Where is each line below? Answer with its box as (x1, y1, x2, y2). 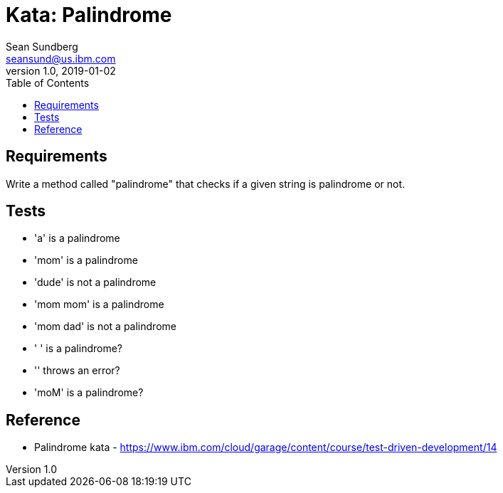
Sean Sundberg (6, 40, 78, 53)
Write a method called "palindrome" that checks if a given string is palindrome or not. (6, 177, 406, 190)
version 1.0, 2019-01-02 (6, 64, 116, 77)
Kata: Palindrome (6, 3, 172, 27)
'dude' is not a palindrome (34, 276, 157, 289)
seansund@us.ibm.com (6, 52, 116, 65)
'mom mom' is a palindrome (34, 298, 164, 311)
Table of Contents (6, 76, 90, 89)
